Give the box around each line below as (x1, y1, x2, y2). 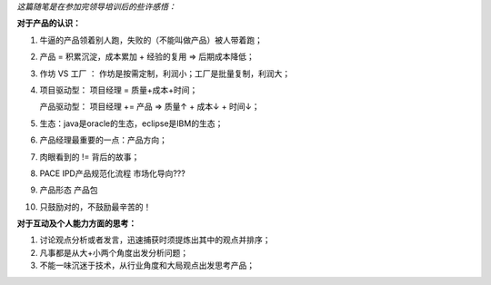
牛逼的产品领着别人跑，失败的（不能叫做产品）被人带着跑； (39, 34, 263, 45)
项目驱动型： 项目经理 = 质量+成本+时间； (39, 84, 198, 95)
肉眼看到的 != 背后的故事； (39, 151, 140, 162)
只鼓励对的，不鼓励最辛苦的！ (39, 201, 152, 212)
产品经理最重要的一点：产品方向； (39, 134, 167, 145)
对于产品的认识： (16, 18, 81, 29)
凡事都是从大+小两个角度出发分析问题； (39, 247, 189, 258)
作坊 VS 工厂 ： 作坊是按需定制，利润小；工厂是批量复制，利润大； (39, 68, 291, 79)
